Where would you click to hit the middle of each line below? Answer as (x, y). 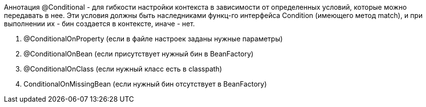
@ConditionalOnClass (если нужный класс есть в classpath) (123, 69)
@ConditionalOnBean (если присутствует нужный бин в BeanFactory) (139, 54)
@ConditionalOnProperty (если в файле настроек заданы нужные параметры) (153, 39)
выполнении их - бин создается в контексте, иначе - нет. (99, 24)
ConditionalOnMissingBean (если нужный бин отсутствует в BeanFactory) (145, 84)
